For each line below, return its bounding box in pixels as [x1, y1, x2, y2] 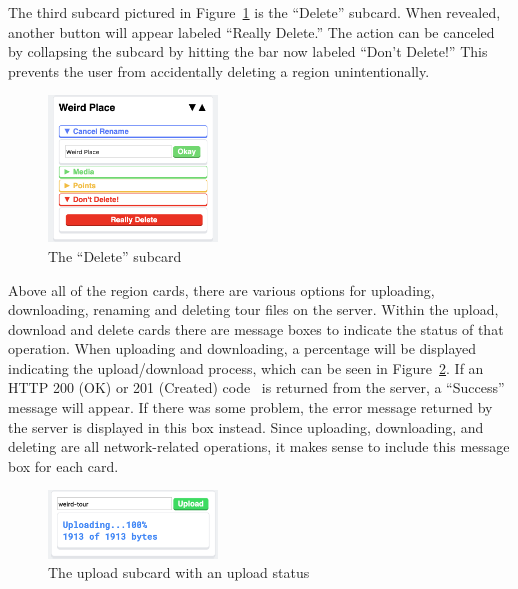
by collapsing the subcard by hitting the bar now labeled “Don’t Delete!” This [8, 41, 488, 62]
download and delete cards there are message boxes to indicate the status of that [8, 318, 504, 339]
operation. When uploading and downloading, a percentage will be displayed [8, 338, 477, 359]
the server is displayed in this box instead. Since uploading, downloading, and [8, 416, 484, 437]
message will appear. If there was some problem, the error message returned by [8, 397, 493, 418]
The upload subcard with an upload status [48, 562, 310, 583]
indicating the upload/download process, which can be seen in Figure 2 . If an [8, 357, 484, 378]
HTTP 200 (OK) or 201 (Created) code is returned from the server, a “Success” [8, 377, 505, 398]
